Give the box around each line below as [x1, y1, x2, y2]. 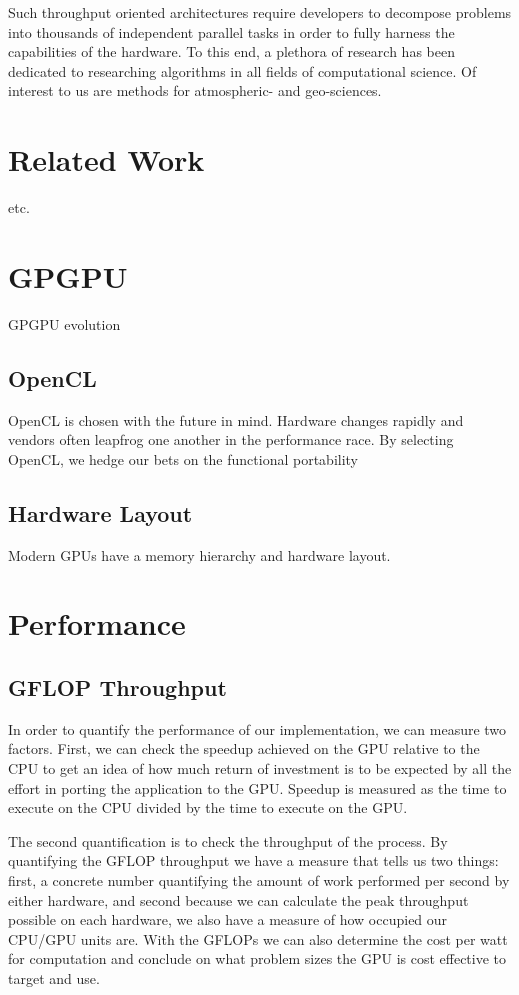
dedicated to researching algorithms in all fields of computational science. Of [8, 60, 477, 81]
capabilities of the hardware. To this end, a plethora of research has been [8, 41, 455, 62]
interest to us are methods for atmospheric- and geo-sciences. [8, 80, 382, 101]
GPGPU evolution [8, 313, 121, 334]
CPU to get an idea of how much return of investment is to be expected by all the [8, 757, 512, 778]
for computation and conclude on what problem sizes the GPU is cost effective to [8, 948, 507, 969]
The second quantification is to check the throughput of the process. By [8, 830, 448, 851]
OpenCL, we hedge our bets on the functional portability [8, 448, 358, 469]
